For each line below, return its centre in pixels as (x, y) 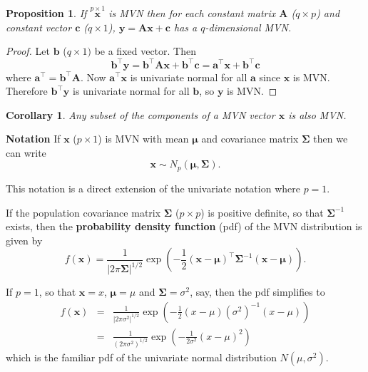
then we (331, 139)
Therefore (27, 91)
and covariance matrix (250, 139)
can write (26, 152)
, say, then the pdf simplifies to (257, 292)
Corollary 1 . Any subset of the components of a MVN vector (140, 114)
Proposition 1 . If (46, 13)
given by (24, 240)
